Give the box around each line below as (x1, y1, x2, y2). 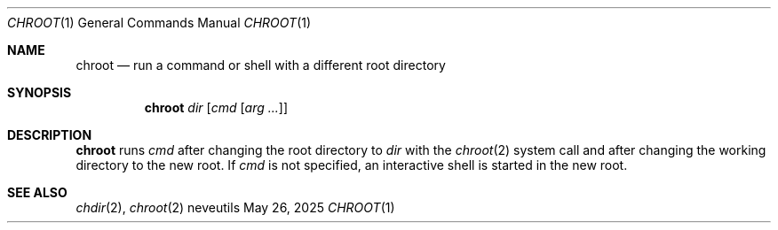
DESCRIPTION (7, 127, 92, 142)
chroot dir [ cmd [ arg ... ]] (144, 100, 289, 115)
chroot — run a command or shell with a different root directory (75, 57, 446, 73)
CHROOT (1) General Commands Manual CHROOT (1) (7, 15, 312, 30)
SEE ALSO (7, 185, 67, 200)
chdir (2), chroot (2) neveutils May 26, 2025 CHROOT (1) (75, 200, 395, 215)
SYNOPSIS (7, 85, 72, 100)
